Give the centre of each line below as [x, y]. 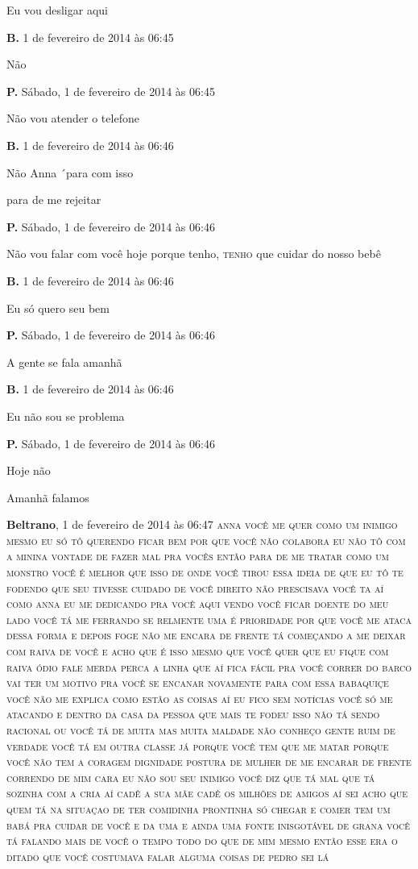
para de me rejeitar [54, 200]
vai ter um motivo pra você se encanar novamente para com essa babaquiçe [198, 682]
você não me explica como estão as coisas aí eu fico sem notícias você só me [200, 698]
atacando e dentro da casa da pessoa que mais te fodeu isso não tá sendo [193, 714]
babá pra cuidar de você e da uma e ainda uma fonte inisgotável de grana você [209, 824]
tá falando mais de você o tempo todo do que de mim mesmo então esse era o [202, 840]
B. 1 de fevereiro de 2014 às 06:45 [90, 37]
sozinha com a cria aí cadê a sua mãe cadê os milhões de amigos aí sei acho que [207, 793]
